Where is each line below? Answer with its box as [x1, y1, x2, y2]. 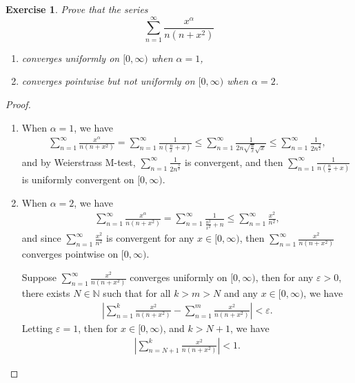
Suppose [21, 270, 57, 284]
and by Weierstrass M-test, [21, 154, 136, 169]
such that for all [103, 286, 171, 300]
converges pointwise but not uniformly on [21, 74, 195, 88]
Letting [21, 321, 53, 335]
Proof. [6, 96, 31, 111]
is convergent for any [106, 231, 194, 245]
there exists [21, 286, 70, 300]
